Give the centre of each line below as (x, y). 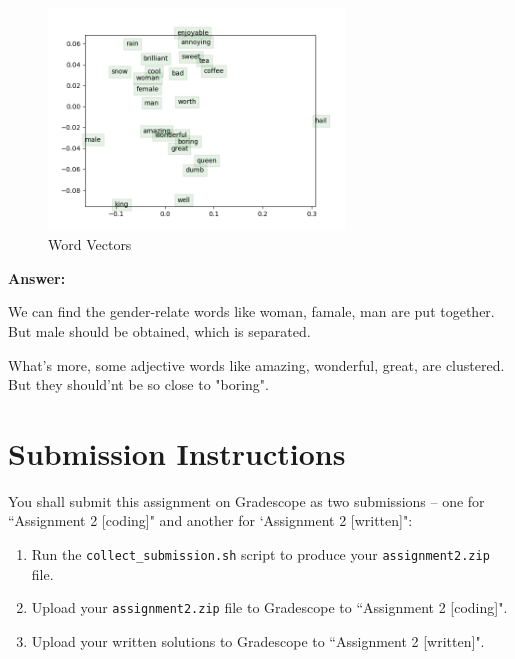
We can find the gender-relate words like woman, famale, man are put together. (251, 311)
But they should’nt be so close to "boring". (139, 384)
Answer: (37, 277)
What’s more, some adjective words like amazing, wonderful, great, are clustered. (256, 364)
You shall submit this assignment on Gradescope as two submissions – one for (246, 500)
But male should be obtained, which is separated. (159, 330)
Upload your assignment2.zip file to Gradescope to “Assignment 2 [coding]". (269, 607)
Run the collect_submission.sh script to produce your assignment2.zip (260, 554)
